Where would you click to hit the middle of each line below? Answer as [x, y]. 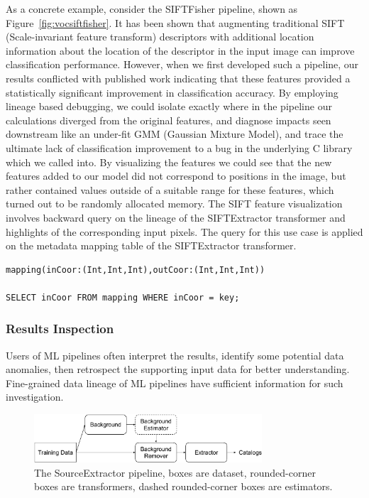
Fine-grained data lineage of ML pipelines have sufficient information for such [175, 383]
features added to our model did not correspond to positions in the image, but [176, 176]
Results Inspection [60, 329]
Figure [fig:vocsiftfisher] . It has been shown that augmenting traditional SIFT [175, 22]
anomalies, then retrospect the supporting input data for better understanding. [178, 369]
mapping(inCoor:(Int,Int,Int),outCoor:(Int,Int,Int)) [136, 270]
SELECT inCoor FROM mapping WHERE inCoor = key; [123, 297]
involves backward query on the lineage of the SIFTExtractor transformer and [176, 217]
